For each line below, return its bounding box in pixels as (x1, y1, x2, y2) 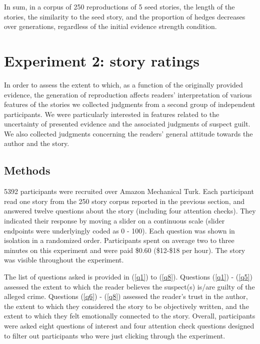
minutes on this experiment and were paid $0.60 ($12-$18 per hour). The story (4, 244, 245, 255)
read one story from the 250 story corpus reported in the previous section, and (4, 195, 244, 206)
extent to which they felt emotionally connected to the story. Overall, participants (4, 310, 255, 321)
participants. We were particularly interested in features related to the (4, 108, 219, 119)
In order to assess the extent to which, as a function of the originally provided (4, 79, 243, 89)
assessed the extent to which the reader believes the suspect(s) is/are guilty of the (4, 281, 255, 291)
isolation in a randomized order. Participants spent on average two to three (4, 235, 234, 245)
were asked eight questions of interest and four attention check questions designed (4, 320, 254, 330)
